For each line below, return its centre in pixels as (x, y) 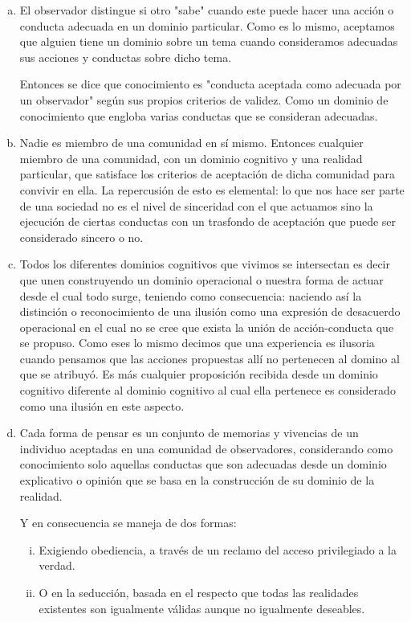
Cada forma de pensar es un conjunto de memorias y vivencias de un (189, 433)
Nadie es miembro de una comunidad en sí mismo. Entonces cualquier (191, 143)
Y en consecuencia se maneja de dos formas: (128, 523)
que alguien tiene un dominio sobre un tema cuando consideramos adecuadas (209, 41)
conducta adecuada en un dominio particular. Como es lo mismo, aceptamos (207, 25)
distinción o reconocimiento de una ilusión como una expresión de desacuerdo (210, 311)
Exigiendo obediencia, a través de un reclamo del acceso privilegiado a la (218, 549)
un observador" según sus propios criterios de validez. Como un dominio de (204, 99)
